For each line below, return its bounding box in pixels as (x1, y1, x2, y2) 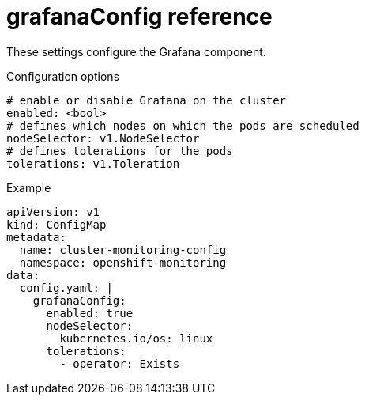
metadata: (6, 230, 66, 244)
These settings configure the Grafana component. (6, 44, 266, 59)
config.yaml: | (19, 281, 113, 294)
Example (6, 180, 51, 195)
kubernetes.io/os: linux (59, 331, 213, 345)
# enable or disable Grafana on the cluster (6, 93, 287, 107)
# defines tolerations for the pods (6, 144, 233, 157)
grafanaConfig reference (6, 3, 273, 30)
